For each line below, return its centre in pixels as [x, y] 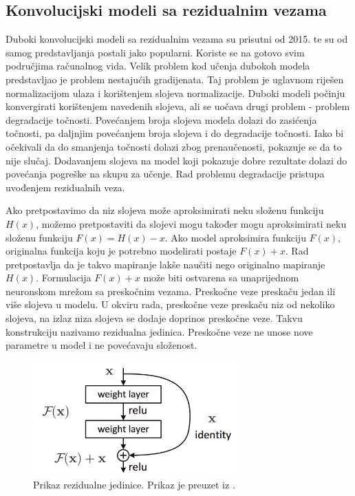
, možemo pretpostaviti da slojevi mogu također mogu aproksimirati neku [191, 223]
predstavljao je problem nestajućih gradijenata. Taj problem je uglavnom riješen [175, 79]
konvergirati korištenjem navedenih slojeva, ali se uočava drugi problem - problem [178, 106]
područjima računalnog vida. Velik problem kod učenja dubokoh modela [158, 66]
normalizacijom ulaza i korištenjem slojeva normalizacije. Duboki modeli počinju [175, 93]
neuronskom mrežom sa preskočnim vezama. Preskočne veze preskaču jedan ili [171, 291]
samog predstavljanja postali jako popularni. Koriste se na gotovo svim [155, 52]
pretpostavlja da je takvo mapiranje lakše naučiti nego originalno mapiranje [165, 264]
